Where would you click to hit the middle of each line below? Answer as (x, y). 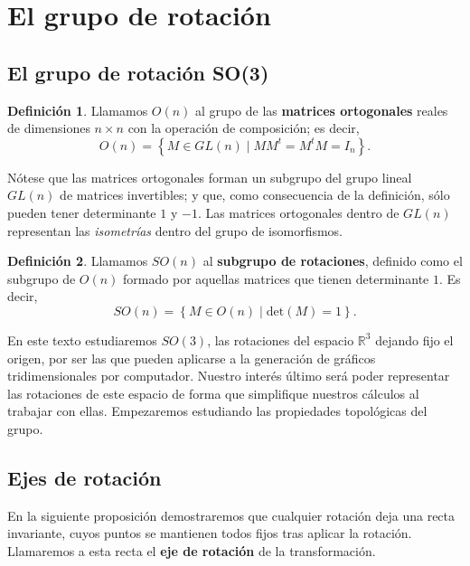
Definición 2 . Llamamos (78, 261)
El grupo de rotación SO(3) (138, 72)
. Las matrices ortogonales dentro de (298, 212)
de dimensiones (49, 128)
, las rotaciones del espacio (281, 340)
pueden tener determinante (82, 212)
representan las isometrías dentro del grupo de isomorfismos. (175, 230)
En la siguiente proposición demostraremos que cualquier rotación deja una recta (231, 515)
